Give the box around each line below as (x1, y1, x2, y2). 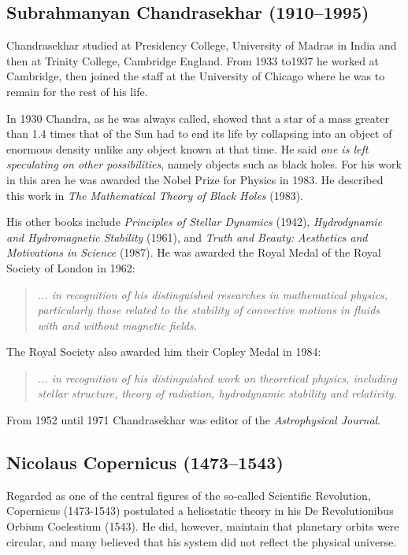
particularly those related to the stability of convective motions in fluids (37, 302, 380, 318)
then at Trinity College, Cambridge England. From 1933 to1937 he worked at (6, 52, 380, 68)
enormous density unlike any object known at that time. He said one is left (6, 140, 369, 157)
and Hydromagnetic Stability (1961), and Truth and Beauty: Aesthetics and (6, 228, 368, 245)
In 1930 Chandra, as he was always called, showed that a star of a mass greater (6, 109, 389, 126)
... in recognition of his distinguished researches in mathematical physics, (37, 286, 388, 302)
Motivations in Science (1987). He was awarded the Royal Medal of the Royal (6, 244, 381, 261)
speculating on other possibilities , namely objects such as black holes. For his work (6, 156, 402, 172)
